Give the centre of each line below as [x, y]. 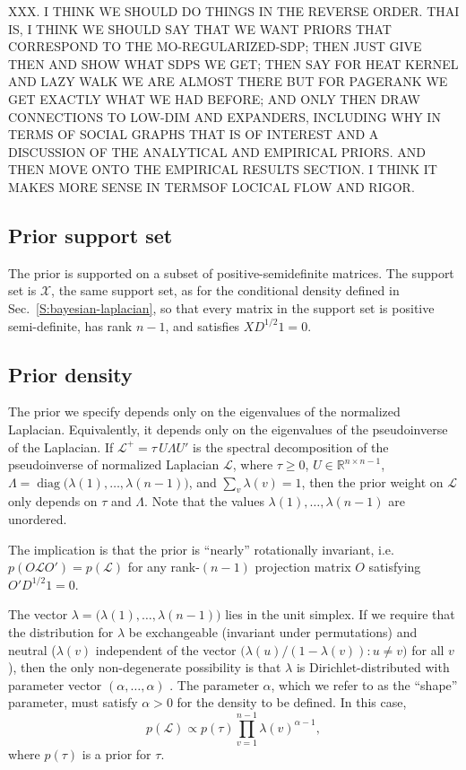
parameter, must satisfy [73, 702]
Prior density [70, 374]
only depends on [53, 501]
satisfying [395, 567]
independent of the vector [166, 649]
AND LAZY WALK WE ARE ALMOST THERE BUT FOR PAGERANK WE [228, 81]
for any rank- [164, 567]
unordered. [38, 519]
